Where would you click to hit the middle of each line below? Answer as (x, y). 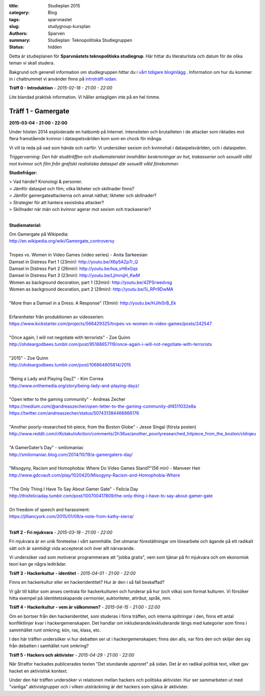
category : (19, 13)
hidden (55, 47)
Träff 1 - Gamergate (39, 111)
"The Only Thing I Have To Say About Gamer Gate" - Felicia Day (74, 489)
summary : (20, 40)
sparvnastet (60, 19)
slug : (14, 27)
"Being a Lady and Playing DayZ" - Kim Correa (56, 379)
